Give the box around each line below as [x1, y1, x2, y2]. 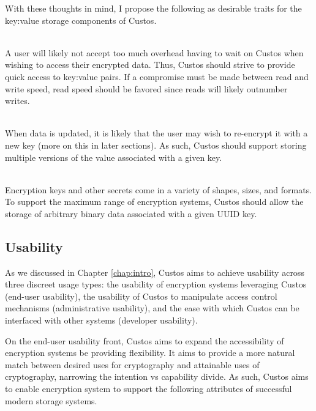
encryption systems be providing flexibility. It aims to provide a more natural [5, 346, 295, 359]
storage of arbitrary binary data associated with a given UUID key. [5, 207, 257, 220]
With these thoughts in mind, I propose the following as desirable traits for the [5, 2, 302, 14]
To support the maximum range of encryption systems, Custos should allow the [5, 195, 304, 208]
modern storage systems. [5, 394, 97, 407]
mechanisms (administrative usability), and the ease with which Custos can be [5, 302, 299, 314]
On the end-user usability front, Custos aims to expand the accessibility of [5, 334, 284, 347]
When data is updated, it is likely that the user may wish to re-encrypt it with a [5, 127, 308, 139]
